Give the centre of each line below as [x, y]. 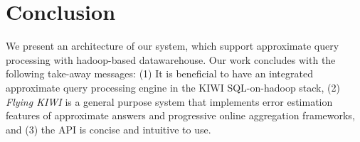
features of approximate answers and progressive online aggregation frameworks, [180, 115]
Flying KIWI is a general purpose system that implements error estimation [169, 101]
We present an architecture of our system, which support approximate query [173, 46]
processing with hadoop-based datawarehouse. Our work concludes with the [171, 59]
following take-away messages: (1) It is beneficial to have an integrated [159, 73]
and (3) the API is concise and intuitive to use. [108, 129]
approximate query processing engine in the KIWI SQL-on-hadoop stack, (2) [173, 87]
